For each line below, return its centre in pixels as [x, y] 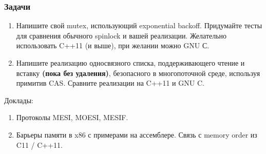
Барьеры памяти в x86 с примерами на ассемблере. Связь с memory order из [137, 134]
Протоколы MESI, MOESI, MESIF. [72, 117]
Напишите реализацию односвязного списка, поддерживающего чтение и [130, 63]
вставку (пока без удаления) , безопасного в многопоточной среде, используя [138, 73]
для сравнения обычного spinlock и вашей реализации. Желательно [121, 35]
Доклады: [19, 100]
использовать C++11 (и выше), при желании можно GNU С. [113, 45]
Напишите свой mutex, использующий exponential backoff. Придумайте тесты [139, 25]
